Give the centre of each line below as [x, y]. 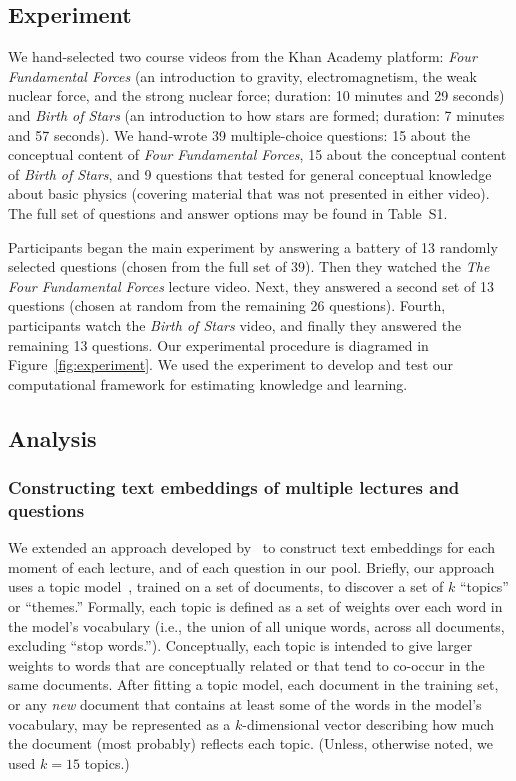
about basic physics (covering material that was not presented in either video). [249, 193]
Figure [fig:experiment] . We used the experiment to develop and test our [231, 364]
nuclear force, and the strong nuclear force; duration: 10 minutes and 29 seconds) [256, 95]
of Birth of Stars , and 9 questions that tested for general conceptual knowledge [250, 173]
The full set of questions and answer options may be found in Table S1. [228, 212]
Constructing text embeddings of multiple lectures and [234, 487]
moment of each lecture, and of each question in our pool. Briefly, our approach [251, 566]
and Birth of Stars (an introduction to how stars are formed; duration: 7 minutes [256, 114]
